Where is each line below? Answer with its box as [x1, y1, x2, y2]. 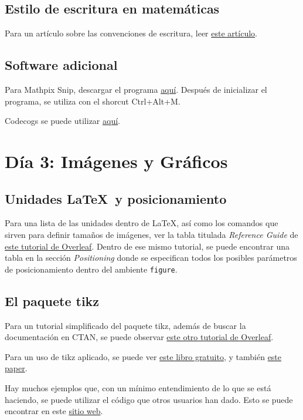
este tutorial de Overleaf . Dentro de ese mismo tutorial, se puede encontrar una [5, 240, 290, 252]
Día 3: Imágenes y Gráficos [5, 149, 228, 173]
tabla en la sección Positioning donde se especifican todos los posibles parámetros [5, 251, 297, 264]
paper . [5, 362, 28, 374]
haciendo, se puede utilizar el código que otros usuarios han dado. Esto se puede [5, 393, 293, 405]
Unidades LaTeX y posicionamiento [5, 189, 227, 207]
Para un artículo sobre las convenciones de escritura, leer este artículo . [5, 27, 257, 39]
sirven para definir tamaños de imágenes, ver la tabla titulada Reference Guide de [5, 228, 298, 240]
